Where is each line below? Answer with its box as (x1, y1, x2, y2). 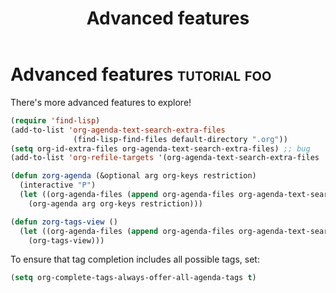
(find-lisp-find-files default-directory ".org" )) (73, 134, 288, 144)
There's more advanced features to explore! (10, 96, 192, 108)
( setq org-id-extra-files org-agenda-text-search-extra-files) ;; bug (10, 143, 311, 154)
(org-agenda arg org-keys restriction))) (28, 198, 203, 209)
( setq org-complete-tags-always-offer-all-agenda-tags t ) (10, 273, 257, 283)
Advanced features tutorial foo (10, 63, 272, 86)
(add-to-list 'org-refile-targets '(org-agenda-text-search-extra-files (10, 153, 320, 163)
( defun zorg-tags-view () (10, 217, 118, 227)
